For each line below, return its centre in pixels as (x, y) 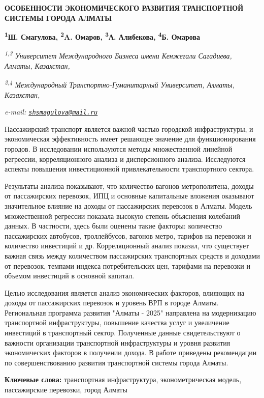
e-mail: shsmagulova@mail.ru (51, 112)
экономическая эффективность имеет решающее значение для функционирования (130, 139)
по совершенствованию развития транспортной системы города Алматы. (117, 362)
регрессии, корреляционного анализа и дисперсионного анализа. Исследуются (125, 159)
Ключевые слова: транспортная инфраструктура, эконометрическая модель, (123, 379)
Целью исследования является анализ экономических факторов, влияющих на (125, 292)
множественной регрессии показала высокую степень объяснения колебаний (123, 216)
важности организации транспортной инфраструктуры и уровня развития (118, 342)
